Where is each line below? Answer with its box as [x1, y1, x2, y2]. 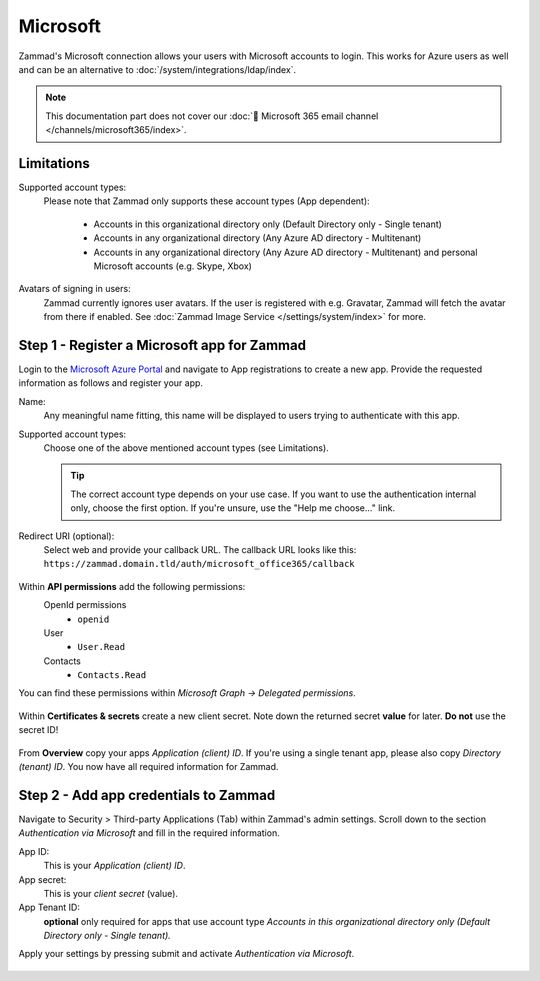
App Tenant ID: [18, 901, 80, 914]
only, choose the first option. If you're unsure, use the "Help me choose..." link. [70, 502, 395, 514]
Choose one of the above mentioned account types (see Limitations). [43, 442, 329, 454]
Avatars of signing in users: [18, 283, 131, 295]
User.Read [77, 641, 125, 653]
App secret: [18, 873, 67, 885]
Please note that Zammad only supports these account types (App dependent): [43, 195, 370, 207]
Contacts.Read [77, 670, 147, 681]
